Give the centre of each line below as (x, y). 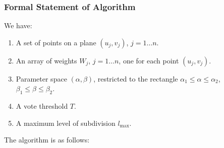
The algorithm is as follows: (47, 140)
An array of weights (46, 60)
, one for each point (149, 60)
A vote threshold (42, 106)
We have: (18, 25)
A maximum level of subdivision (66, 123)
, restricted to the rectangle (136, 78)
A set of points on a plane (56, 42)
